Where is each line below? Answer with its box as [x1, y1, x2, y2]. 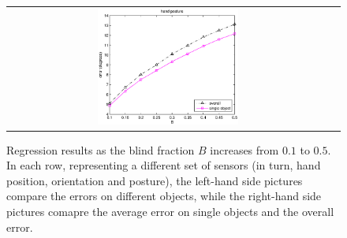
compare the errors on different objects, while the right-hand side [6, 188, 322, 204]
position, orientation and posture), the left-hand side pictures [6, 172, 303, 188]
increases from [210, 141, 279, 158]
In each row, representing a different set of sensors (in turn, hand [6, 157, 321, 173]
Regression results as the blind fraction [6, 141, 195, 158]
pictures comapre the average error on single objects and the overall [6, 203, 334, 220]
